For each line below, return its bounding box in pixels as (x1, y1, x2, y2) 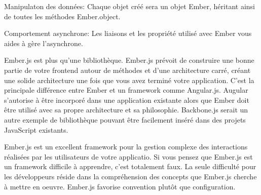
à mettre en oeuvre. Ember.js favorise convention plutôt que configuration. (4, 181, 236, 191)
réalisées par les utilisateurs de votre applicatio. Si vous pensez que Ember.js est (4, 151, 253, 162)
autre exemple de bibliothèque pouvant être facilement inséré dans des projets (4, 114, 246, 125)
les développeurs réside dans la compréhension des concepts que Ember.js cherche (4, 171, 257, 181)
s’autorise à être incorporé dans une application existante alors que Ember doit (4, 94, 249, 105)
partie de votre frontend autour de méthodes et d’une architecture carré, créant (4, 64, 251, 75)
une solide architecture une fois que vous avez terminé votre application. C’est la (4, 74, 254, 85)
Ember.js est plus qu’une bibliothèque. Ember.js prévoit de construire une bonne (4, 55, 254, 65)
